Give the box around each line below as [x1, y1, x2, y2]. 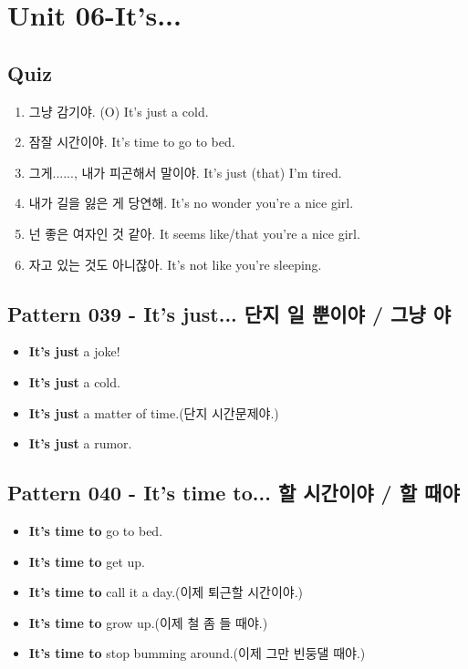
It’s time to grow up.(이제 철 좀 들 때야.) [28, 612, 268, 632]
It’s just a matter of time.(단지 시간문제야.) [28, 403, 279, 422]
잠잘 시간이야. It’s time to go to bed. [28, 132, 235, 151]
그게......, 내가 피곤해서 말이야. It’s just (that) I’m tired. [28, 162, 342, 181]
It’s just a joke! [28, 342, 120, 361]
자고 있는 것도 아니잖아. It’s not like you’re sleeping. [28, 254, 322, 273]
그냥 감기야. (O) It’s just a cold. [28, 101, 209, 120]
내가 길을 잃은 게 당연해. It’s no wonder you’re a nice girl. [28, 193, 354, 212]
